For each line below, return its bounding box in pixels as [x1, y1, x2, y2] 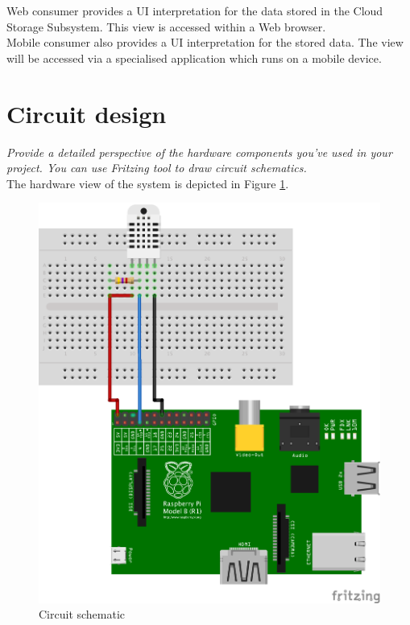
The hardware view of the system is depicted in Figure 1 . [6, 175, 289, 191]
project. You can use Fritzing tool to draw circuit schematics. [6, 159, 307, 176]
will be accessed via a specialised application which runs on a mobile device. [6, 49, 382, 66]
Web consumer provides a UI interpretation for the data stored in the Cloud [6, 2, 383, 19]
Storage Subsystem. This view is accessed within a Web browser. [6, 18, 326, 35]
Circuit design [6, 97, 167, 130]
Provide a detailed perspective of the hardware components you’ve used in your [6, 143, 392, 160]
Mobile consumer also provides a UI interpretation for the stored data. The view [6, 34, 404, 51]
